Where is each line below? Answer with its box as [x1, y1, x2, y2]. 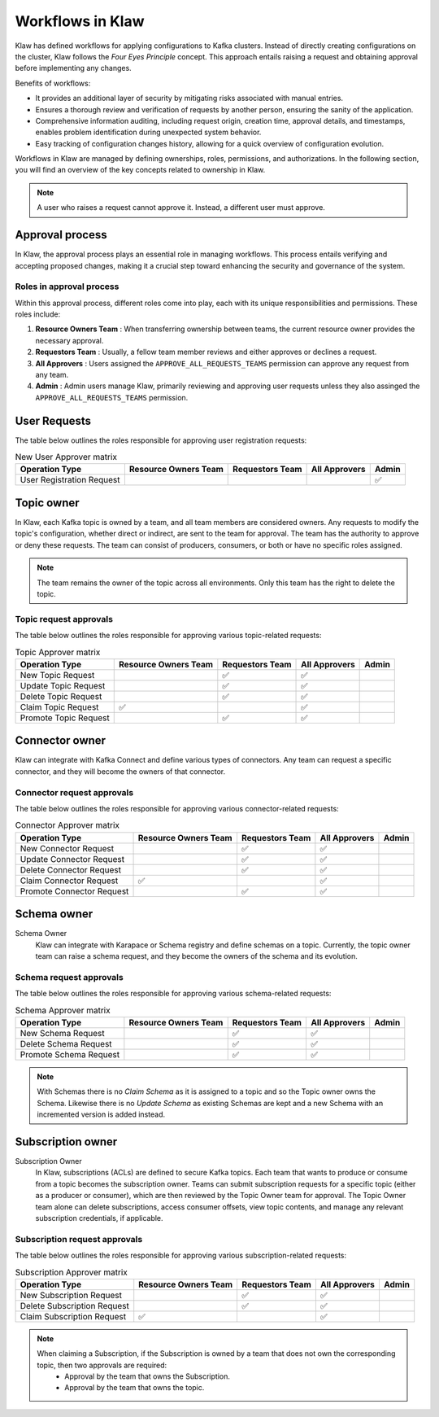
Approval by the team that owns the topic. [64, 1383, 205, 1393]
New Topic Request [20, 669, 95, 680]
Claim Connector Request [20, 875, 119, 886]
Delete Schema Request [20, 1038, 113, 1049]
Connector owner [15, 733, 106, 748]
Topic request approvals [15, 613, 114, 624]
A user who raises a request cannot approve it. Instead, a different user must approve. [37, 203, 325, 212]
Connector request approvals [15, 786, 134, 798]
